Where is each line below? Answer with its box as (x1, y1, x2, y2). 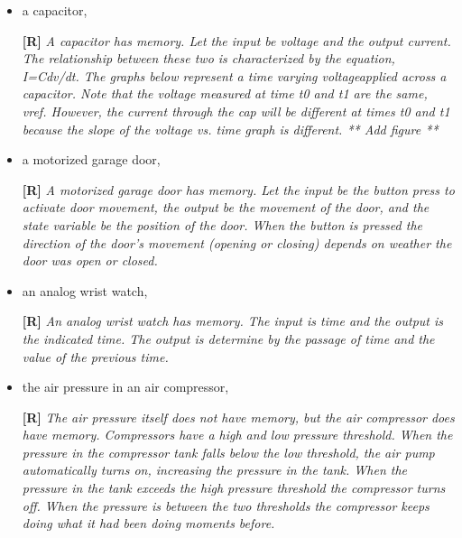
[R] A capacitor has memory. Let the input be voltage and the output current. (22, 31, 451, 50)
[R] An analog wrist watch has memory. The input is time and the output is (22, 311, 443, 330)
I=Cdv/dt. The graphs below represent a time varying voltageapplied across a (22, 66, 447, 85)
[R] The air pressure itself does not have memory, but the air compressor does (22, 407, 455, 426)
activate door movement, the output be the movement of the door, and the (22, 198, 430, 217)
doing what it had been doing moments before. (22, 514, 275, 533)
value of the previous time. (22, 347, 169, 366)
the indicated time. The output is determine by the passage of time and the (22, 329, 435, 348)
